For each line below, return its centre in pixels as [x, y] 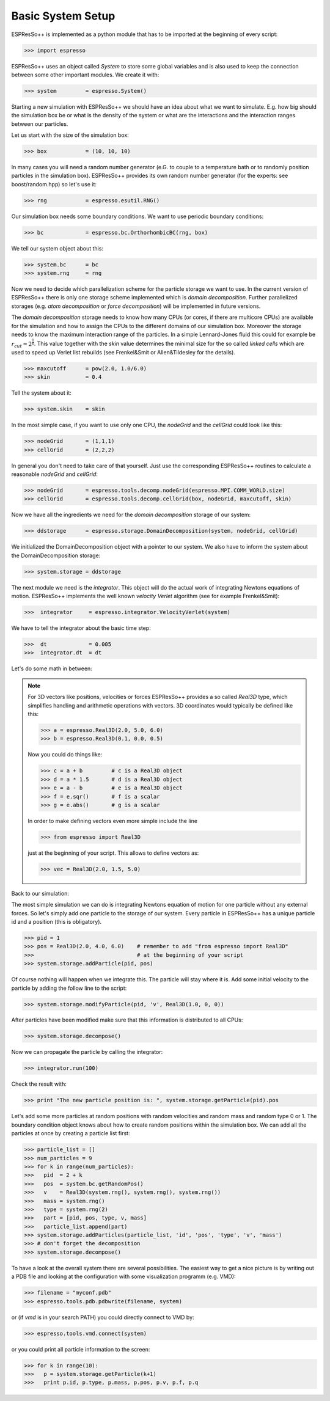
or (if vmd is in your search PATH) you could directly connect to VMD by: [103, 1317]
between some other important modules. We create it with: [85, 75]
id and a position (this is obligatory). [57, 921]
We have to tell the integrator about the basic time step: [81, 628]
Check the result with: [39, 1084]
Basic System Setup [63, 16]
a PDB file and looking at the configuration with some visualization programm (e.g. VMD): [123, 1276]
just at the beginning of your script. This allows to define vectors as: [113, 853]
